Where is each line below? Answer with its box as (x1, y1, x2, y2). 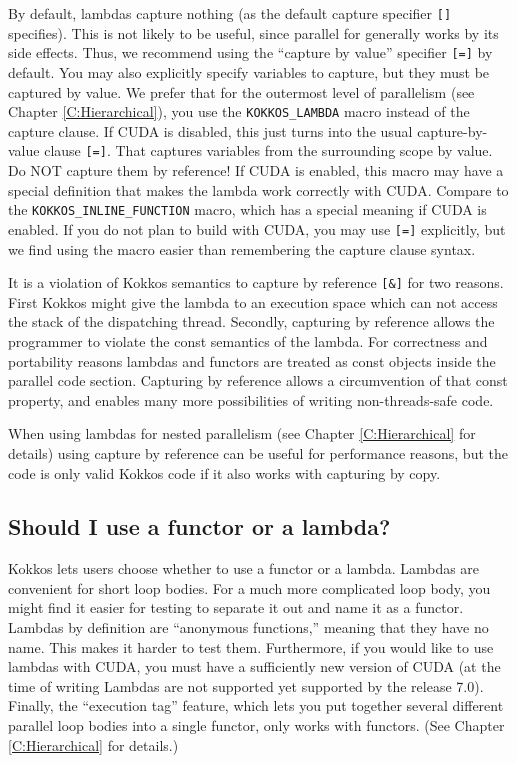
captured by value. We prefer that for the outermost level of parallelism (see (8, 81, 475, 102)
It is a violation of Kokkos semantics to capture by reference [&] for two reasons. (8, 272, 504, 293)
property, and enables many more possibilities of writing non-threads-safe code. (8, 389, 494, 410)
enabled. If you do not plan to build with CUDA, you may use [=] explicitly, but (8, 218, 506, 239)
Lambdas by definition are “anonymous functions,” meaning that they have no (8, 617, 489, 638)
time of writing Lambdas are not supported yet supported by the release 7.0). (8, 675, 484, 696)
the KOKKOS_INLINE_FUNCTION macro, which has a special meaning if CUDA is (8, 199, 487, 220)
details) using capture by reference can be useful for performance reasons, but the (8, 442, 508, 463)
